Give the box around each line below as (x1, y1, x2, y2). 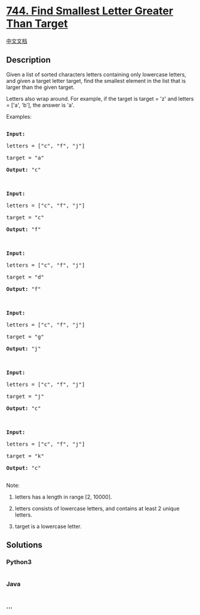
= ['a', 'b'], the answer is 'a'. (6, 101, 75, 109)
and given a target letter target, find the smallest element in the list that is (6, 77, 186, 84)
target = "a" (6, 154, 45, 161)
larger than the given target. (6, 84, 75, 91)
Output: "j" (6, 345, 41, 352)
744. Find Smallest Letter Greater (6, 4, 174, 18)
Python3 (6, 558, 32, 566)
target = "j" (6, 393, 45, 400)
